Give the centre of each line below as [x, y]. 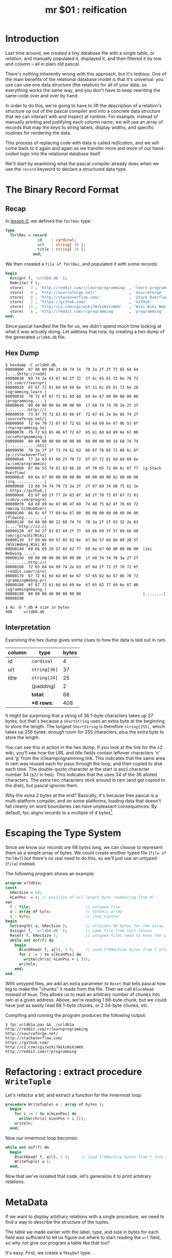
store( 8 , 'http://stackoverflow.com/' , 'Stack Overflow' [90, 297]
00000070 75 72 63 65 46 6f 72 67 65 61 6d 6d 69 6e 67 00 [72, 432]
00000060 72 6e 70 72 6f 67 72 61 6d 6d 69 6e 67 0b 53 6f [72, 423]
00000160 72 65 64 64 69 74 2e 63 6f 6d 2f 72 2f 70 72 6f [72, 567]
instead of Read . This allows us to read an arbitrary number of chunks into [83, 994]
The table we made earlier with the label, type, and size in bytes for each [82, 1232]
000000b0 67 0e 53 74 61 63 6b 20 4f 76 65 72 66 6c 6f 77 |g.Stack [83, 468]
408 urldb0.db [25, 612]
